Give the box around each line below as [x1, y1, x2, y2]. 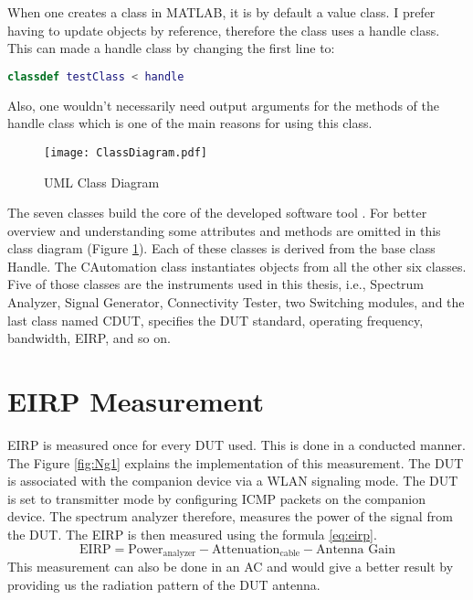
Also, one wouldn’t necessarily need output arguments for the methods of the [7, 95, 440, 114]
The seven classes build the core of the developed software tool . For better [7, 203, 427, 222]
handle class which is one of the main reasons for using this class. [7, 113, 373, 133]
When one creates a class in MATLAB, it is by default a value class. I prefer [7, 3, 436, 21]
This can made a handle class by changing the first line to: [7, 38, 335, 58]
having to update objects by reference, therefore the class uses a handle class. [7, 20, 440, 39]
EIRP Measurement [7, 382, 264, 420]
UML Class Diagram [44, 172, 160, 191]
